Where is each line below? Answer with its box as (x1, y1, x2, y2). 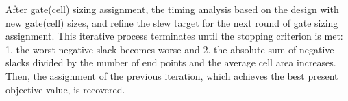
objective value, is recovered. (5, 82, 125, 96)
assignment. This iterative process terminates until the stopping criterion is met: (5, 29, 343, 43)
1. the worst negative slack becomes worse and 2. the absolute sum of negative (5, 42, 334, 56)
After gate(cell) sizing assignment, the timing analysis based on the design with (5, 2, 339, 16)
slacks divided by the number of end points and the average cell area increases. (5, 55, 336, 70)
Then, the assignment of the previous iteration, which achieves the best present (5, 68, 338, 83)
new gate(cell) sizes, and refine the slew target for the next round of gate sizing (5, 15, 338, 29)
